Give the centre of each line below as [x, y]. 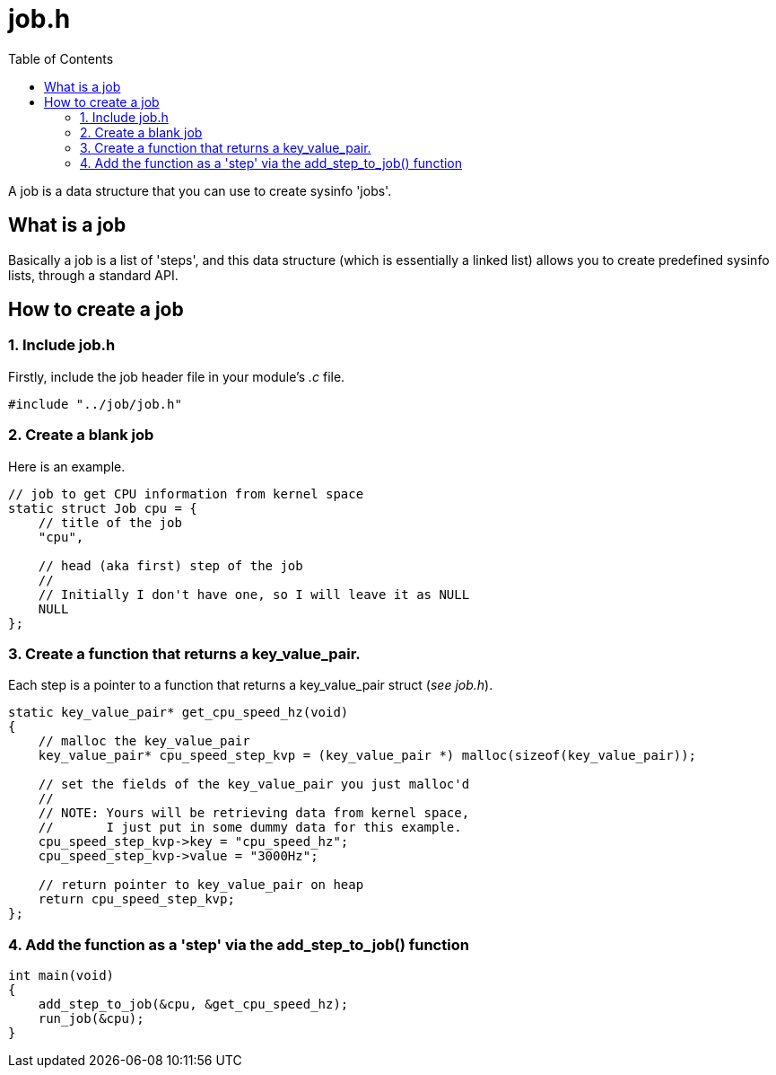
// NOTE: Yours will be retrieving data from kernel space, [254, 813]
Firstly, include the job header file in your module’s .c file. [177, 376]
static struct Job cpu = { [103, 508]
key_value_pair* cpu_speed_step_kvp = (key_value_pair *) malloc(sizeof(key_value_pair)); [367, 756]
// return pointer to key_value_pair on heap [201, 885]
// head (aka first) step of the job [170, 565]
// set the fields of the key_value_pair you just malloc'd [254, 784]
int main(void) [61, 976]
